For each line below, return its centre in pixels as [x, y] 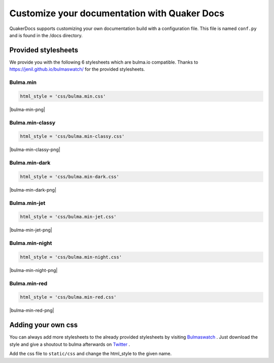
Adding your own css [44, 325]
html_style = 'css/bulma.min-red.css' [68, 297]
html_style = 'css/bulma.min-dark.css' [70, 176]
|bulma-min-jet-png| [31, 230]
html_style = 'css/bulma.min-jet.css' [68, 217]
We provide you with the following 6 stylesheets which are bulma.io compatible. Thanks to [104, 62]
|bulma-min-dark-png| [33, 190]
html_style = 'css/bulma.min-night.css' [71, 257]
